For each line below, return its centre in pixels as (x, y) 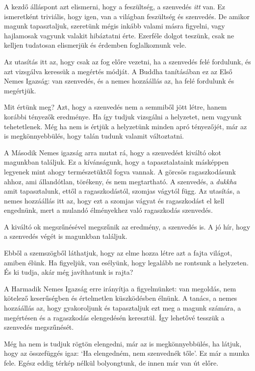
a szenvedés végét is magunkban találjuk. (66, 236)
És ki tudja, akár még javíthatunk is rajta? (69, 272)
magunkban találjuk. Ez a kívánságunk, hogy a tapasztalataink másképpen (116, 162)
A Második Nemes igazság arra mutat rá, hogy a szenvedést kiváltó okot (113, 152)
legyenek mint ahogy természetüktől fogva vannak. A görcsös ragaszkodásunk (120, 171)
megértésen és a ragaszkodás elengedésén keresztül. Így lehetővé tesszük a (114, 317)
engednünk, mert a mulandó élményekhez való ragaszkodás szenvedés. (108, 210)
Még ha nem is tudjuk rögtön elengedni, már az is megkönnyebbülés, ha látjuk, (123, 343)
